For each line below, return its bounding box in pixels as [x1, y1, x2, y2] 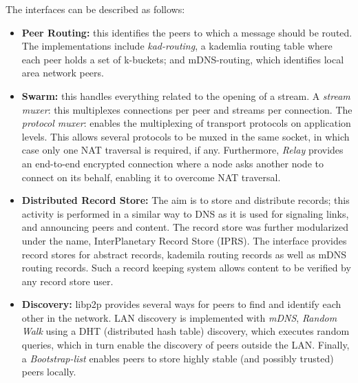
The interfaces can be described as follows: [6, 2, 185, 16]
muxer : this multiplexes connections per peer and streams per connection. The [21, 102, 352, 116]
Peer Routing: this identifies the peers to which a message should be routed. [21, 25, 352, 39]
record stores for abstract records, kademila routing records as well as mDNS [21, 247, 347, 261]
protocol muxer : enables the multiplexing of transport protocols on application [21, 116, 351, 130]
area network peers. [21, 65, 104, 80]
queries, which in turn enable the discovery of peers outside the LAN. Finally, [21, 338, 350, 352]
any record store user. [21, 273, 114, 288]
